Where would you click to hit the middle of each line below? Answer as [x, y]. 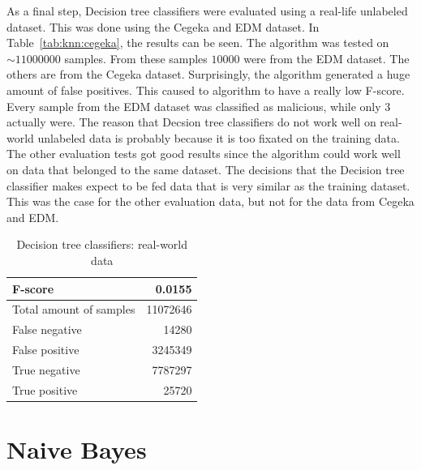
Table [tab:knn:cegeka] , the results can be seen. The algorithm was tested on [198, 43]
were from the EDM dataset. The [326, 58]
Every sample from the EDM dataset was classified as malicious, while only [194, 106]
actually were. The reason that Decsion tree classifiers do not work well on [191, 122]
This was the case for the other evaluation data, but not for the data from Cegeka [210, 201]
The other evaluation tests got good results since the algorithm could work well [204, 154]
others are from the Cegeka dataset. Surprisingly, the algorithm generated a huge [208, 74]
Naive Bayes [77, 449]
